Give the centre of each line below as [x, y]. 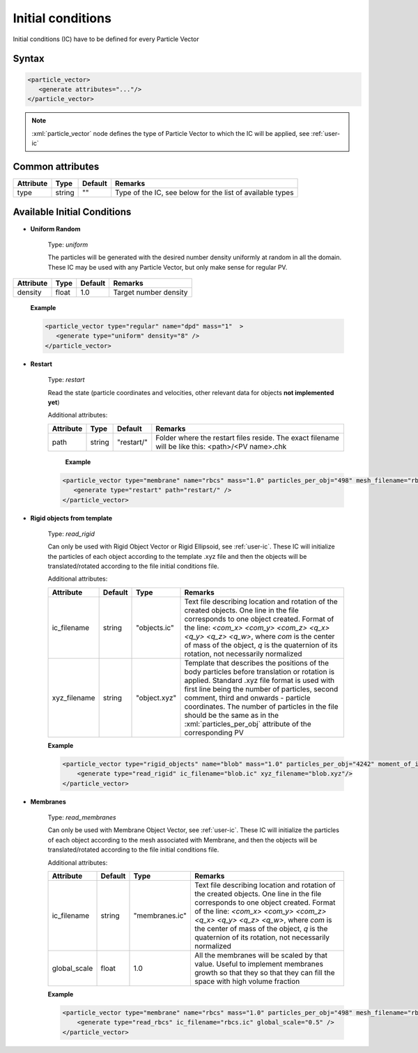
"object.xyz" [156, 698]
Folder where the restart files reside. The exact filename [247, 438]
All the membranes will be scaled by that [261, 955]
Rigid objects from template [71, 518]
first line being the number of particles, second [261, 689]
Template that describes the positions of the [257, 663]
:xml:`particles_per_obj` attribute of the [248, 723]
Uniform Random [55, 229]
